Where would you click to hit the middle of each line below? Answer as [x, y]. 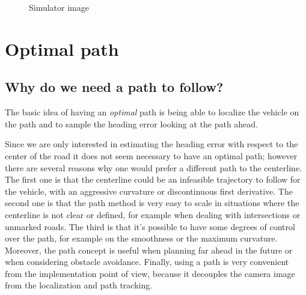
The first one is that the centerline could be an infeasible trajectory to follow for [153, 179]
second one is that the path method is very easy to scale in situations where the [152, 203]
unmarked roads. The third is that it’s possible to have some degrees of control [150, 226]
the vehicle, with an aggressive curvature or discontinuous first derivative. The [149, 191]
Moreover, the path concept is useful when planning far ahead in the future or [149, 250]
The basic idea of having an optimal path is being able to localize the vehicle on [152, 112]
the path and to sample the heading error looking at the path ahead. [132, 123]
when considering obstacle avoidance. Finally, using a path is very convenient [147, 262]
